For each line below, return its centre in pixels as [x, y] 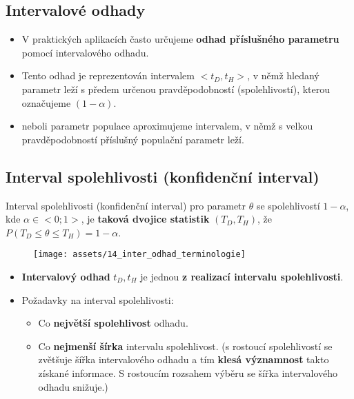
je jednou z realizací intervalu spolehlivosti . [242, 276]
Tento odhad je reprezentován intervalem [108, 75]
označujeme [46, 102]
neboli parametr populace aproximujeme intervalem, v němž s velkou [167, 126]
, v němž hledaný [283, 75]
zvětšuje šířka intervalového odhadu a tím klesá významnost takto [184, 359]
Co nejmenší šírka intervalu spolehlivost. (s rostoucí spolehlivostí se [185, 346]
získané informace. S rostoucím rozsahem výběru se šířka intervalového [188, 372]
